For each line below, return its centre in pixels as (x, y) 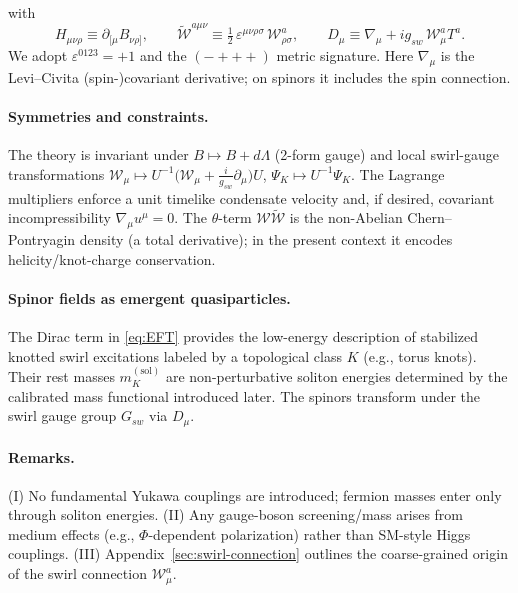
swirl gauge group (62, 415)
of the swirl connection (77, 573)
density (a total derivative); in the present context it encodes (266, 239)
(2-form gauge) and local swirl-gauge (386, 154)
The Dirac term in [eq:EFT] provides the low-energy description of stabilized (243, 336)
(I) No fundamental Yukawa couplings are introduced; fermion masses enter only (255, 494)
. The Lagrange (398, 173)
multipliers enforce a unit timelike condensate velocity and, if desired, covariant (251, 197)
